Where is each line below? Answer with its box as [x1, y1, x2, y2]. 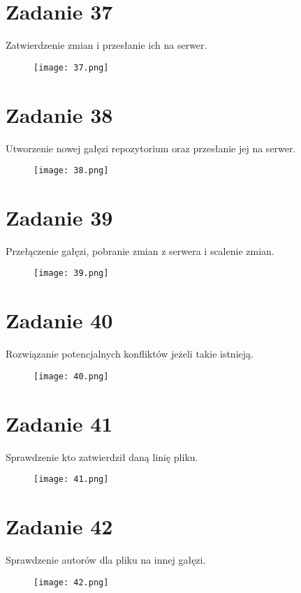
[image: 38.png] [34, 166, 109, 176]
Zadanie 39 [6, 203, 113, 231]
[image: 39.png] [34, 268, 109, 279]
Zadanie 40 [6, 306, 113, 335]
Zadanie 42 [6, 512, 113, 541]
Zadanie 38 [6, 100, 113, 129]
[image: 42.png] [34, 577, 109, 587]
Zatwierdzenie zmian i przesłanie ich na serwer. [6, 38, 207, 52]
